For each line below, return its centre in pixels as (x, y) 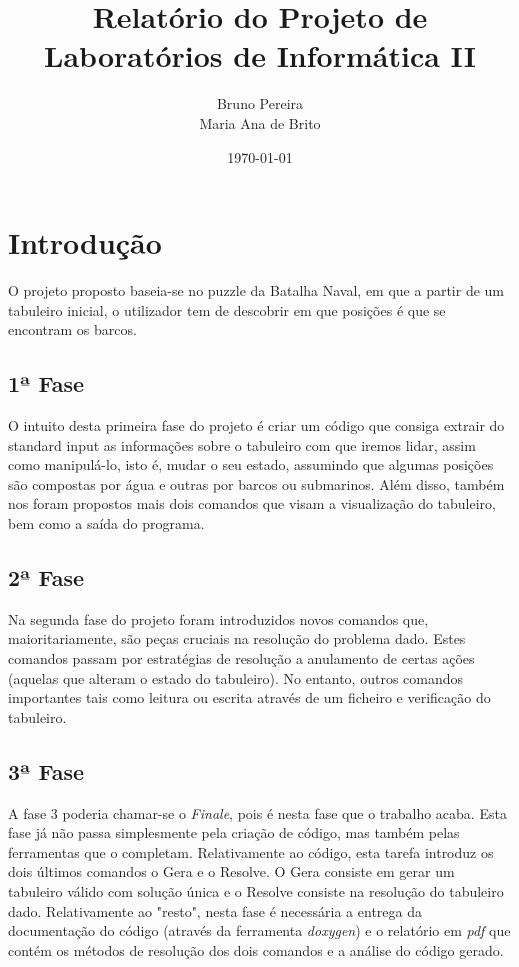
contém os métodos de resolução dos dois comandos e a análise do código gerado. (256, 949)
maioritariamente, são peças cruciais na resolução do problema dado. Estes (237, 638)
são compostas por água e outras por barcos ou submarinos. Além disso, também (256, 483)
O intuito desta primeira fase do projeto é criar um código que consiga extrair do (256, 425)
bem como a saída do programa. (106, 522)
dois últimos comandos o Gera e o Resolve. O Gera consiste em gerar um (231, 871)
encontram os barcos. (72, 329)
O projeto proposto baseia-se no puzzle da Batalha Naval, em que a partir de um (256, 290)
